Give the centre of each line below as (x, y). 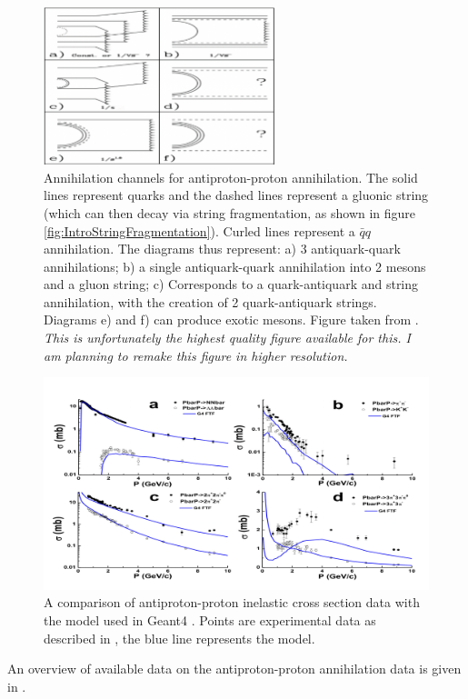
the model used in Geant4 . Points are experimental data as (210, 619)
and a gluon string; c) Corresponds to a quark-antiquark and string (231, 284)
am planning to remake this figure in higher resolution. (196, 355)
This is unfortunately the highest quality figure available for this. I (227, 338)
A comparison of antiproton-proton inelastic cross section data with (232, 602)
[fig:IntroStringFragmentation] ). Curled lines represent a (199, 230)
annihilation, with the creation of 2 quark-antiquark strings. (210, 301)
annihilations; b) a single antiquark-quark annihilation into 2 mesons (235, 266)
